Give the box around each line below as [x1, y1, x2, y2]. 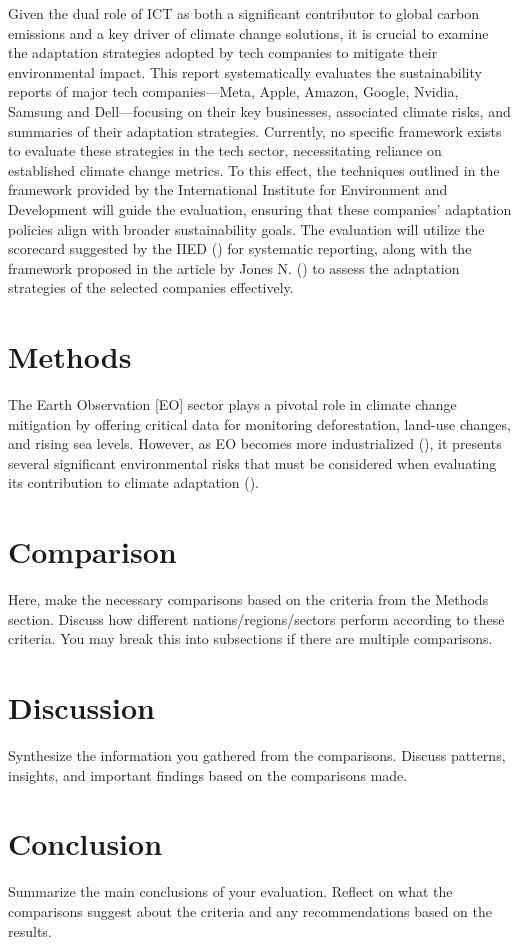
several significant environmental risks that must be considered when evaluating [8, 452, 497, 473]
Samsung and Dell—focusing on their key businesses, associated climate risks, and [8, 100, 511, 121]
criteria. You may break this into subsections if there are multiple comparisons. [8, 628, 493, 649]
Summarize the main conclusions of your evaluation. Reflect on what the [8, 881, 453, 902]
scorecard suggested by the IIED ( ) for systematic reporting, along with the [8, 238, 472, 259]
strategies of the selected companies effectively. [8, 277, 294, 298]
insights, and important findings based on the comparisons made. [8, 764, 408, 785]
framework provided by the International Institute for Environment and [8, 179, 448, 200]
